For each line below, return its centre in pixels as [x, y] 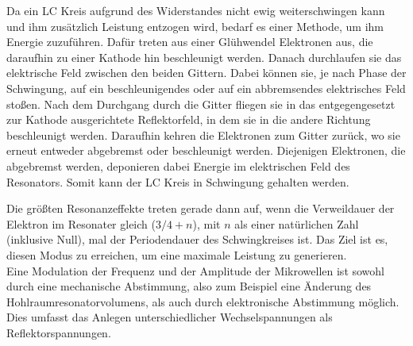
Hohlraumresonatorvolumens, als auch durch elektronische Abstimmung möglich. [203, 301]
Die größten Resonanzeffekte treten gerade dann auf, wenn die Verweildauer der [201, 208]
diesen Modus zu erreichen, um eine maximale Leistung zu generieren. [177, 254]
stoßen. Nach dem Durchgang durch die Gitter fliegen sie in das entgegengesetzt [201, 104]
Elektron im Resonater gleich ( [81, 223]
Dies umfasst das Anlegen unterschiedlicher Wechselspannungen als [170, 317]
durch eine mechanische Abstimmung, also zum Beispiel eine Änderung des [189, 286]
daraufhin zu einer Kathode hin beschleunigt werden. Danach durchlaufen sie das [204, 57]
